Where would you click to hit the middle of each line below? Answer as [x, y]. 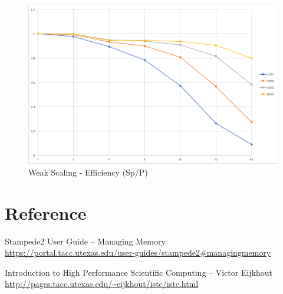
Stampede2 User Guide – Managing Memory [85, 241]
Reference [46, 212]
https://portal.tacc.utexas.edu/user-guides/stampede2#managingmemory [138, 252]
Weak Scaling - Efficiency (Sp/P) [88, 172]
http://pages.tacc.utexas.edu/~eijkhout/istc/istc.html [102, 284]
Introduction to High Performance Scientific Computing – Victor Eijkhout [139, 272]
